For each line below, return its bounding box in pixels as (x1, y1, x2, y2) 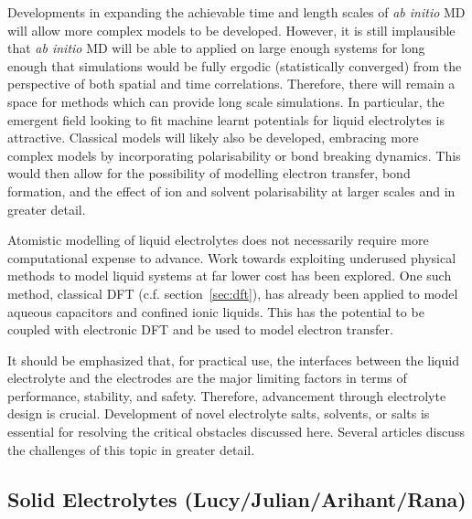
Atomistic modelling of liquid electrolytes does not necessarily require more (7, 230, 429, 249)
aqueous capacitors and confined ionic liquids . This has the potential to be (7, 302, 424, 321)
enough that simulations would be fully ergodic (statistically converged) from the (7, 56, 462, 75)
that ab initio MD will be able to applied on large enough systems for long (7, 38, 425, 58)
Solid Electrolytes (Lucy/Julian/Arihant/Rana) (7, 484, 467, 513)
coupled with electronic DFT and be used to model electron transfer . (7, 320, 393, 339)
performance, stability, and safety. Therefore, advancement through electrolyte (7, 386, 446, 405)
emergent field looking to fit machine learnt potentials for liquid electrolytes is (7, 110, 445, 129)
